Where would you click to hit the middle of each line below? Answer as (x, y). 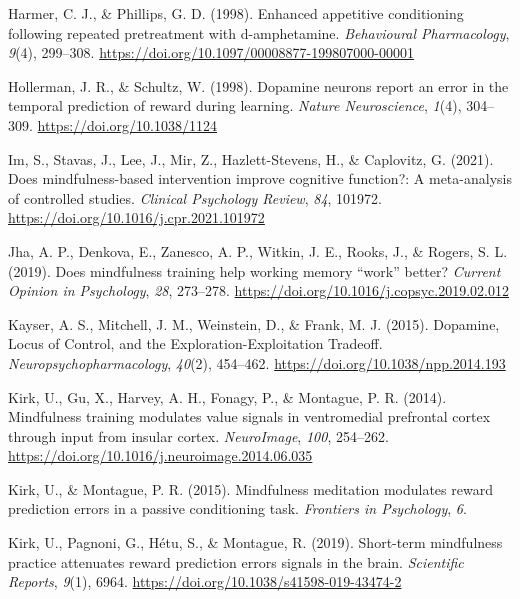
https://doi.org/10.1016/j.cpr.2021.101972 (136, 217)
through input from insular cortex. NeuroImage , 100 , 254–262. (198, 435)
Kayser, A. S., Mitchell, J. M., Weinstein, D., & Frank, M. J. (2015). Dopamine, (254, 323)
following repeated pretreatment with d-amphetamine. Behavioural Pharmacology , (259, 32)
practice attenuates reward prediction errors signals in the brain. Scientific (236, 561)
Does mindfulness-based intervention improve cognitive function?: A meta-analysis (260, 178)
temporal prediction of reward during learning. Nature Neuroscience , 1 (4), (235, 105)
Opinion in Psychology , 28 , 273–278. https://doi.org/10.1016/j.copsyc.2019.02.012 (258, 290)
